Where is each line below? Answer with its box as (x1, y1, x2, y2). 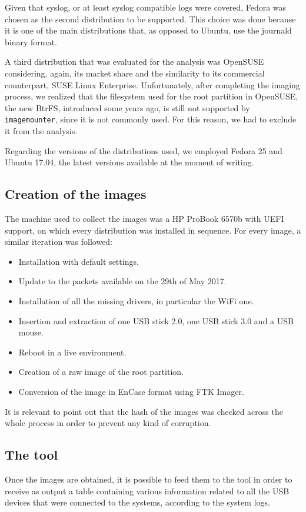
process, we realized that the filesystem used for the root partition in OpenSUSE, (5, 90, 298, 102)
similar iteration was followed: (5, 235, 113, 248)
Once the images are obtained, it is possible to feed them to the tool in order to (5, 473, 292, 485)
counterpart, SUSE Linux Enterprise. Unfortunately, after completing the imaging (5, 78, 300, 91)
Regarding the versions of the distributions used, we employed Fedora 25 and (5, 144, 282, 157)
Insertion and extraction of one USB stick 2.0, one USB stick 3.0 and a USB (18, 314, 294, 327)
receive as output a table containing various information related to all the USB (5, 484, 290, 497)
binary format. (5, 35, 57, 48)
